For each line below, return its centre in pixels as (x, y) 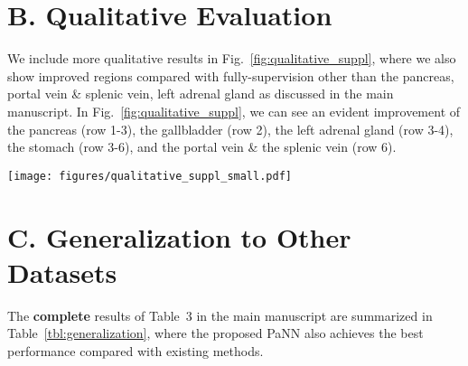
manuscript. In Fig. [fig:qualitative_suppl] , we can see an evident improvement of (234, 111)
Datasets (62, 272)
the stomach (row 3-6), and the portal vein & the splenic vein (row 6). (202, 147)
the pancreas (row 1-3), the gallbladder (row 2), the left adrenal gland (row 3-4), (230, 129)
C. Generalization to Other (179, 236)
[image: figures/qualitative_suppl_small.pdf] (150, 176)
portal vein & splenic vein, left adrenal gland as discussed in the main (201, 94)
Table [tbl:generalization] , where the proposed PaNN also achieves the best (215, 333)
